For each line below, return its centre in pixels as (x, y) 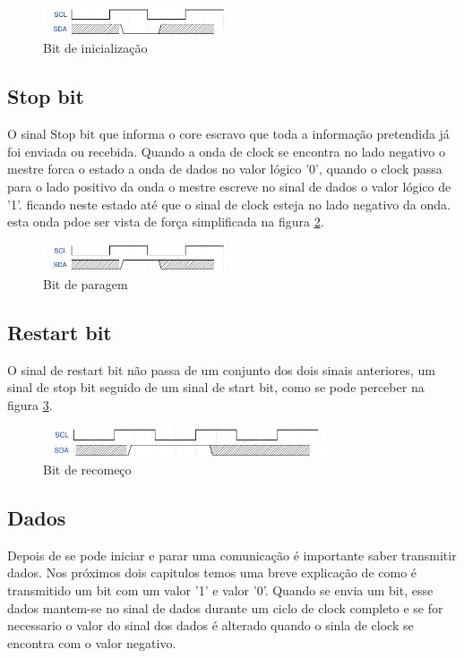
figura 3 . (30, 405)
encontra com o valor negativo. (92, 642)
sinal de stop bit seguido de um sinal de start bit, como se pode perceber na (216, 387)
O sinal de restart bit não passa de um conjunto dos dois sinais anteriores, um (222, 369)
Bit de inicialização (95, 48)
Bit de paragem (86, 284)
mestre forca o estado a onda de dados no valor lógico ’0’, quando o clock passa (225, 169)
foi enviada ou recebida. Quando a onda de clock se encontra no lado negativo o (226, 151)
